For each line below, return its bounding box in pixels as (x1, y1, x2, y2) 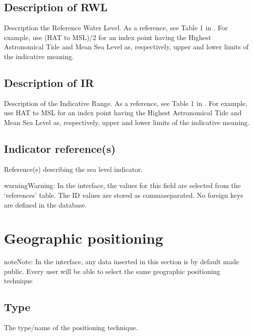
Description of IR (4, 75, 94, 90)
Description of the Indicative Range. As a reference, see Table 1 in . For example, (4, 98, 248, 108)
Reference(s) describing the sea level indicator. (4, 164, 143, 174)
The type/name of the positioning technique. (4, 322, 138, 333)
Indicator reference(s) (4, 141, 116, 156)
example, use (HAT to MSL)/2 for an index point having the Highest (4, 32, 211, 42)
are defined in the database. (4, 199, 87, 210)
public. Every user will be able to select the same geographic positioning (4, 266, 220, 276)
